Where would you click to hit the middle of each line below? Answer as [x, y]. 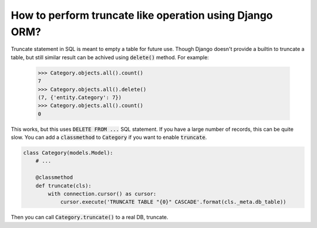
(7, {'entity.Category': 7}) [80, 97]
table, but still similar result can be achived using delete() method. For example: [110, 57]
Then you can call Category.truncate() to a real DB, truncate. [90, 217]
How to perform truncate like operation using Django [142, 15]
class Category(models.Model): [68, 153]
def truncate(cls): [64, 186]
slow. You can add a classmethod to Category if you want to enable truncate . [109, 137]
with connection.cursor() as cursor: [102, 194]
